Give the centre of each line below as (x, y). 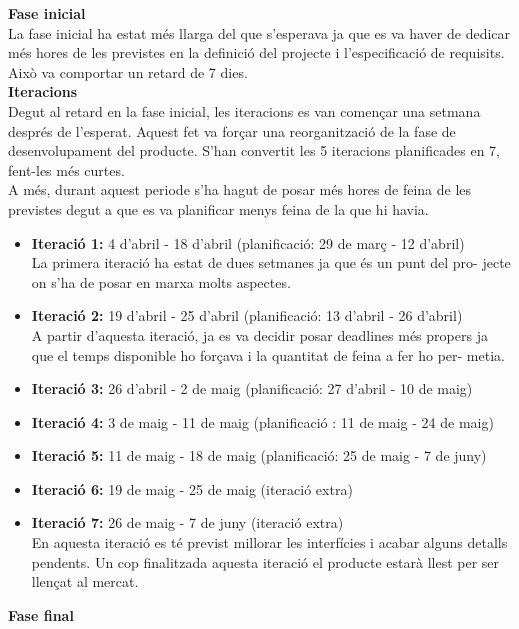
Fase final (41, 614)
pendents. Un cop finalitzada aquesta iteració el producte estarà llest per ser (265, 561)
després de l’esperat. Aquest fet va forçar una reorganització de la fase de (232, 130)
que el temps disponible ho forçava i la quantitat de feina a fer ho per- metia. (268, 354)
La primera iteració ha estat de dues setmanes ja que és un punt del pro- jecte (271, 262)
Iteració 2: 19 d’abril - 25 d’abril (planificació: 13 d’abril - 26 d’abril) (247, 315)
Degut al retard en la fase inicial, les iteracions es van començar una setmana (244, 110)
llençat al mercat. (85, 581)
